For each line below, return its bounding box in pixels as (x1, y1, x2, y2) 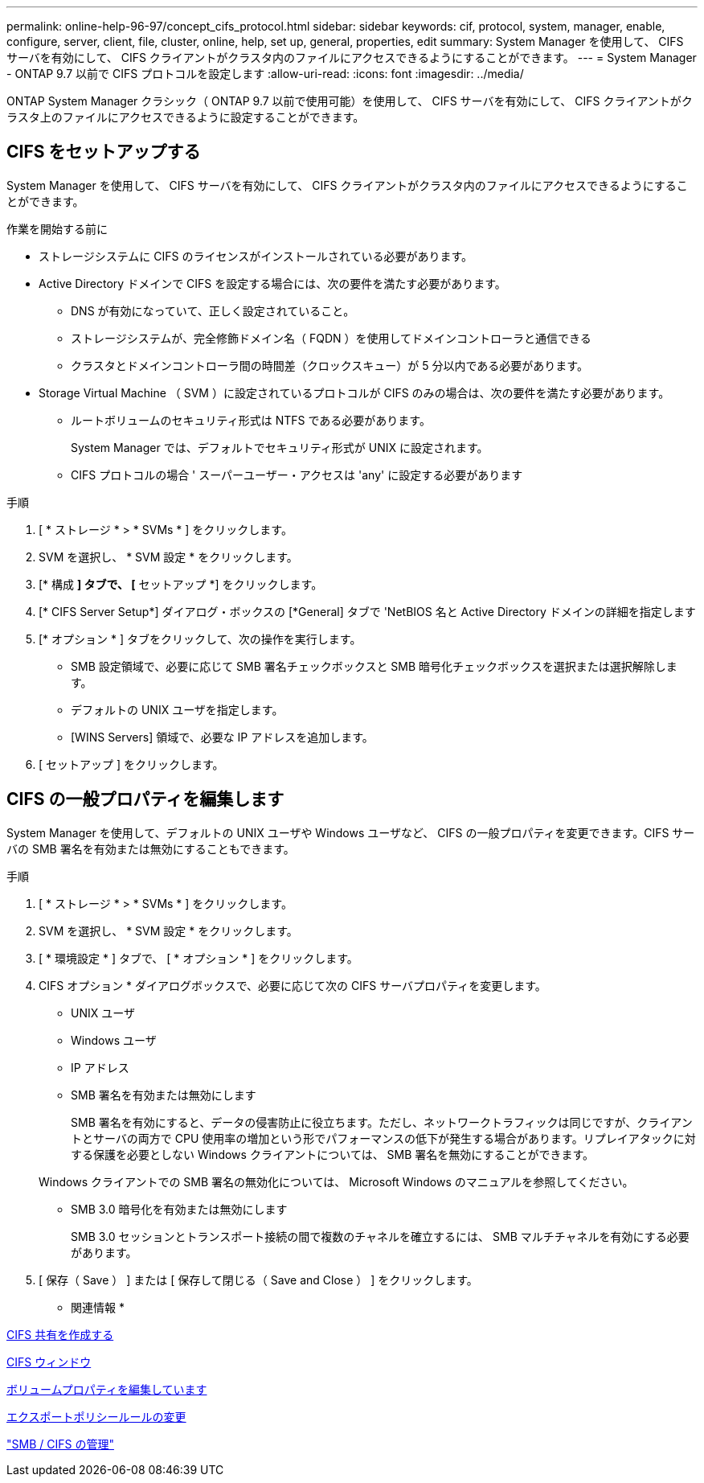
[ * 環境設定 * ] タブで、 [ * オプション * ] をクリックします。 (39, 951, 358, 965)
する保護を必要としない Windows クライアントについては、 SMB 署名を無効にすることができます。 (71, 1147, 595, 1161)
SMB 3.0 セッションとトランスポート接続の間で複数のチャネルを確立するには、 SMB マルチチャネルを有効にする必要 (71, 1229, 690, 1243)
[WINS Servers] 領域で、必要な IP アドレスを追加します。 (71, 729, 374, 744)
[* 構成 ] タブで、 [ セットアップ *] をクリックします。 (39, 577, 323, 591)
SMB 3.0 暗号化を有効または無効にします (71, 1202, 288, 1216)
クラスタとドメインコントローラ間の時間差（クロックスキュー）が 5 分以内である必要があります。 (71, 358, 588, 372)
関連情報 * (71, 1300, 125, 1314)
